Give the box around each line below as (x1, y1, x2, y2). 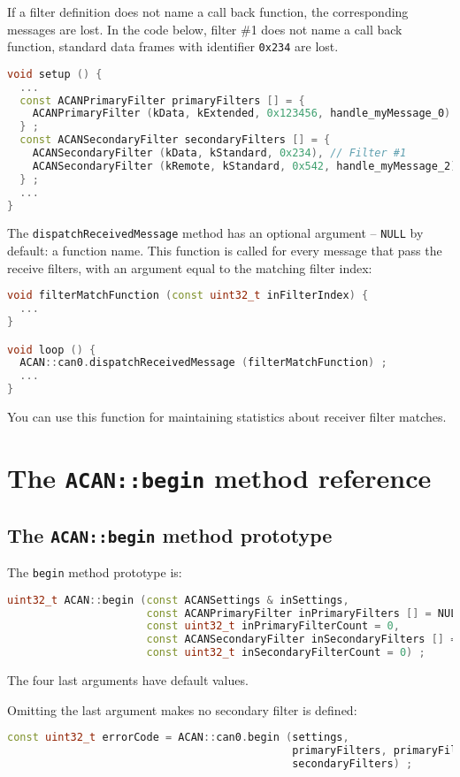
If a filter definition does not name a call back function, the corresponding (7, 3, 409, 20)
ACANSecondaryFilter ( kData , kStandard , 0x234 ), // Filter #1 (32, 147, 407, 160)
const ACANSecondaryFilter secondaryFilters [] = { (19, 133, 331, 147)
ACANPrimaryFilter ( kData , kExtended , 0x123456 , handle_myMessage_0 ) (32, 107, 451, 120)
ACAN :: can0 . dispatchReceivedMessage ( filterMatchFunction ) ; (19, 356, 387, 369)
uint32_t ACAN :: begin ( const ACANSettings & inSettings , (7, 593, 349, 606)
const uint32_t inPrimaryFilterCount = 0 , (146, 620, 400, 633)
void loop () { (7, 343, 96, 356)
